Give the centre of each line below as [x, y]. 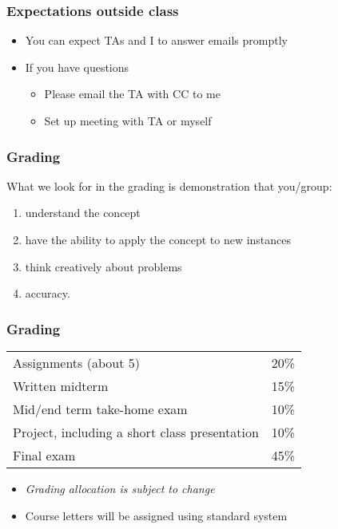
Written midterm [61, 386]
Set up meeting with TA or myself [128, 120]
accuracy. [48, 293]
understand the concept [83, 213]
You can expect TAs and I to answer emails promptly [156, 40]
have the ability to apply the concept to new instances [158, 239]
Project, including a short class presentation [136, 432]
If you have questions [77, 67]
